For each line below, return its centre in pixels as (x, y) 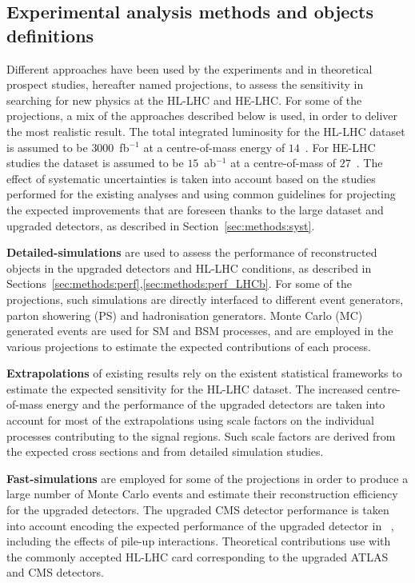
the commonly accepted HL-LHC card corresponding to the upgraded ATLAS (198, 556)
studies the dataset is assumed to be (95, 163)
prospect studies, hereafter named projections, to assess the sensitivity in (185, 84)
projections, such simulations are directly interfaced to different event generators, (205, 299)
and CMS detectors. (55, 572)
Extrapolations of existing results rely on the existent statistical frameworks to (204, 373)
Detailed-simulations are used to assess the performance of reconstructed (192, 252)
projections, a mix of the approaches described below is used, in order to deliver (202, 116)
